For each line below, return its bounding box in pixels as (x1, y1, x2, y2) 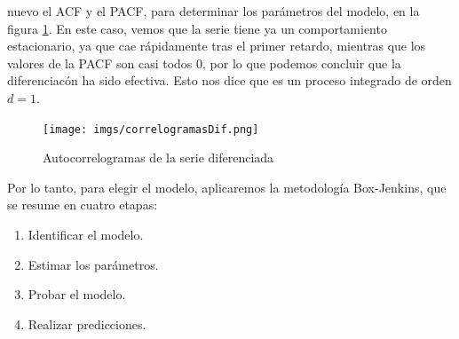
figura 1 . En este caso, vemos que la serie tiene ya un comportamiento (7, 19, 387, 37)
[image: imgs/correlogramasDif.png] (43, 122, 259, 136)
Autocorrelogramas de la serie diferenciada (43, 148, 274, 167)
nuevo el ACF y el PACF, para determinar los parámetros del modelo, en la (7, 2, 420, 20)
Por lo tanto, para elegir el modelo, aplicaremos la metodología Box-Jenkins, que (7, 177, 447, 196)
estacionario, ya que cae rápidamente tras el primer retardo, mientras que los (7, 36, 426, 55)
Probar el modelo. (28, 285, 126, 304)
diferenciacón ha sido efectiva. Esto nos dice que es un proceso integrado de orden (7, 71, 452, 90)
